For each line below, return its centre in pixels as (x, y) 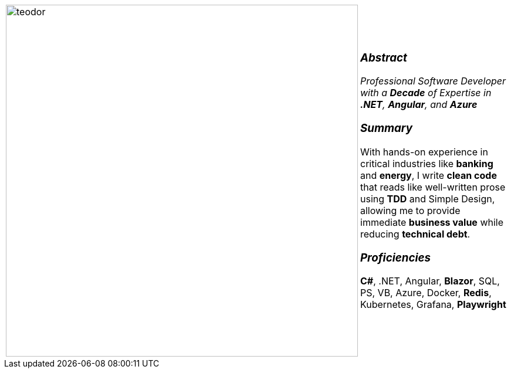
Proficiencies (395, 257)
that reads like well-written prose (433, 187)
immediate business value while (432, 222)
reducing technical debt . (415, 234)
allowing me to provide (410, 210)
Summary (387, 128)
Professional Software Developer (433, 81)
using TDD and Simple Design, (428, 199)
